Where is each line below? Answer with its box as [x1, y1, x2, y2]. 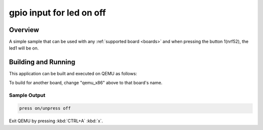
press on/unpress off [19, 106, 71, 111]
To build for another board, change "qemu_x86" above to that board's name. [9, 80, 163, 85]
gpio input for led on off [9, 7, 106, 18]
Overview [9, 26, 39, 34]
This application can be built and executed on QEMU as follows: [9, 71, 137, 77]
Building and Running [9, 58, 75, 66]
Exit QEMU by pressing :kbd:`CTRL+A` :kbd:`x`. [9, 118, 103, 124]
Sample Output [9, 92, 46, 98]
